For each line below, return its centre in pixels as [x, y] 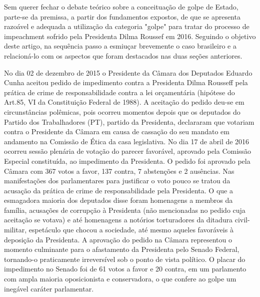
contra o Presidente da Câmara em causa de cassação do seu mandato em [117, 131]
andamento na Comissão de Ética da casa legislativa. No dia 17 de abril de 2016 [127, 141]
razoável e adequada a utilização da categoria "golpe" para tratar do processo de [127, 26]
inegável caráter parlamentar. [49, 288]
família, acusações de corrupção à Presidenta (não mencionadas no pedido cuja [125, 210]
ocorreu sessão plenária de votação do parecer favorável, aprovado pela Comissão [128, 151]
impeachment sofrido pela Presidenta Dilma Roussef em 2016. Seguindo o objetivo [130, 36]
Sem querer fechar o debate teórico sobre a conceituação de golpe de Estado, [121, 7]
